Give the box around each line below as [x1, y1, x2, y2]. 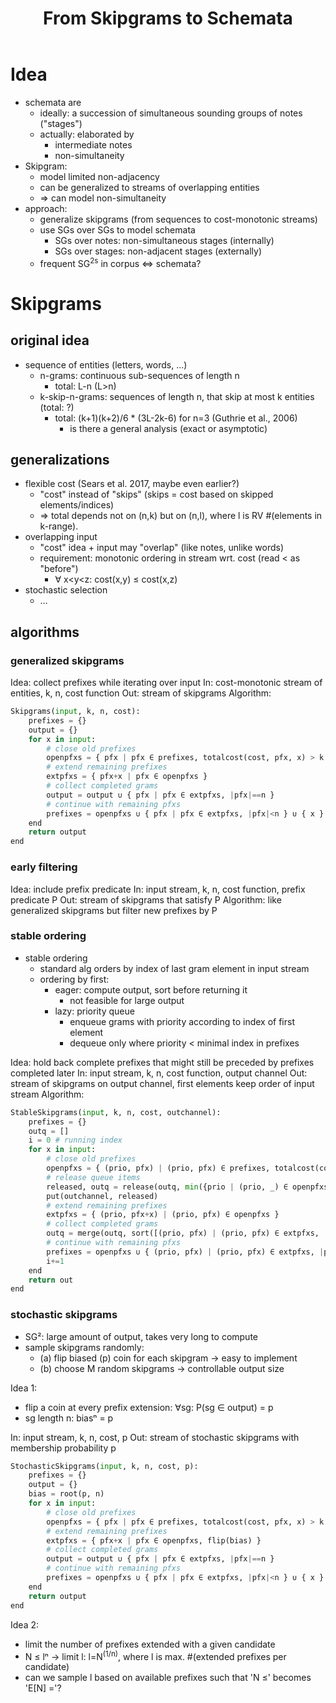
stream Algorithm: [10, 1088, 85, 1100]
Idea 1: [10, 1382, 38, 1394]
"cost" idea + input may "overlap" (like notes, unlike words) [39, 542, 285, 554]
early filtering [10, 860, 78, 874]
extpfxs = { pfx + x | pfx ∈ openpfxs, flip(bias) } [46, 1535, 262, 1546]
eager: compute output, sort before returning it [54, 983, 248, 996]
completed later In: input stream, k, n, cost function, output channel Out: [10, 1067, 308, 1079]
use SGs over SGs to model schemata [39, 223, 196, 236]
